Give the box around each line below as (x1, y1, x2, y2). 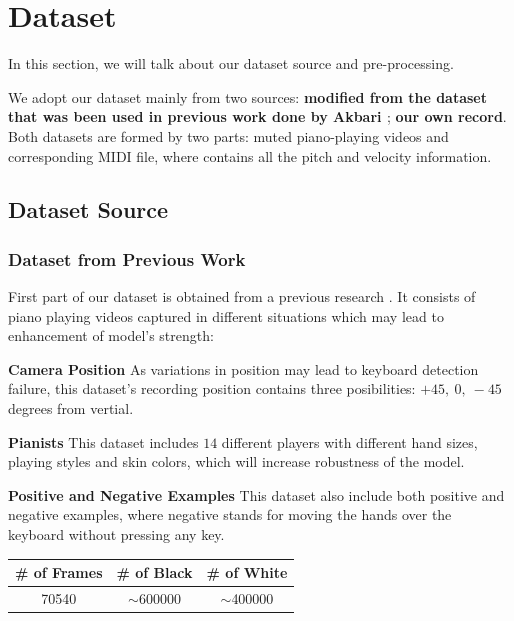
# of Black (116, 562, 193, 583)
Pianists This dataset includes (8, 431, 199, 452)
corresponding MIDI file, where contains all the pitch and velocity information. (8, 145, 492, 166)
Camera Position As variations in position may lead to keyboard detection (8, 358, 479, 379)
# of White (206, 562, 288, 583)
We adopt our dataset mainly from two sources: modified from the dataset (8, 86, 488, 107)
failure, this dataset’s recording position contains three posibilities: (8, 378, 416, 399)
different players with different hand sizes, (221, 431, 478, 452)
